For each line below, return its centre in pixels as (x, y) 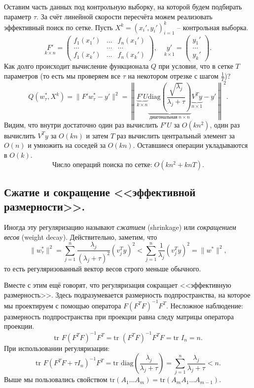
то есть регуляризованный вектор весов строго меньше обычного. (103, 268)
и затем (97, 135)
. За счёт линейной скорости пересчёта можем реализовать (125, 16)
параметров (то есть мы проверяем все (62, 75)
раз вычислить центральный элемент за (176, 135)
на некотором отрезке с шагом (173, 75)
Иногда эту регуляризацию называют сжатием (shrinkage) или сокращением (120, 227)
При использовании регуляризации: (57, 348)
